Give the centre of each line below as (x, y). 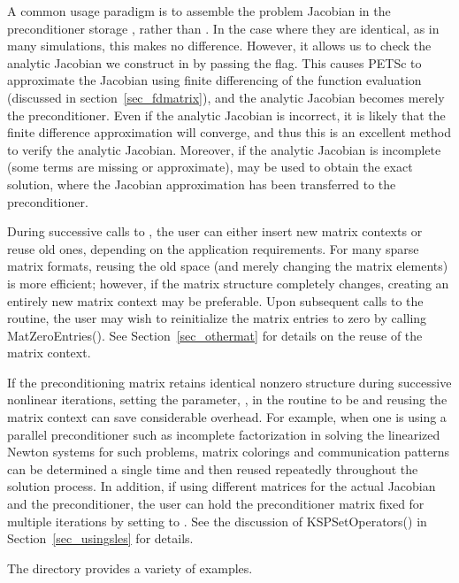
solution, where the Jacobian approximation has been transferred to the (202, 184)
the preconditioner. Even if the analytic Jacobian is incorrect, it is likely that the (226, 115)
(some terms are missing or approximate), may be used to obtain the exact (210, 167)
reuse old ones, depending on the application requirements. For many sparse (213, 248)
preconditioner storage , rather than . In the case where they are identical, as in (223, 28)
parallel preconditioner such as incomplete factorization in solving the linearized (224, 434)
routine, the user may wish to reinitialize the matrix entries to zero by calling (217, 318)
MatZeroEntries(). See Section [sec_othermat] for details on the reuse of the (215, 335)
